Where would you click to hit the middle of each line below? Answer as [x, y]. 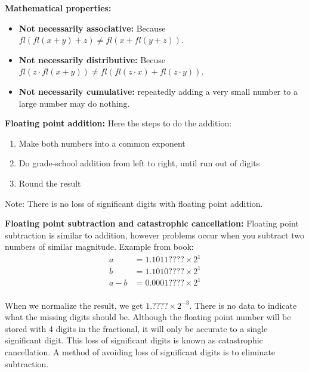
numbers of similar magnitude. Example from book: [99, 247]
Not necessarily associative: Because [92, 28]
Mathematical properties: [58, 8]
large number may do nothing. [74, 103]
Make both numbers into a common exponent [102, 143]
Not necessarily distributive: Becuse [92, 59]
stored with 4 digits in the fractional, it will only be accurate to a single [136, 328]
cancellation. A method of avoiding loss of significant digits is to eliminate [140, 351]
